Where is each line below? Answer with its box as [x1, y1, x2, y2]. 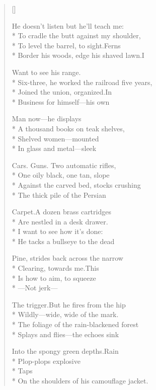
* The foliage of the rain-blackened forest [12, 319, 139, 330]
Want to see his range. [12, 66, 81, 77]
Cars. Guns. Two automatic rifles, [12, 160, 116, 170]
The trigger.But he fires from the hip [12, 299, 126, 309]
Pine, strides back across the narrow [12, 253, 123, 263]
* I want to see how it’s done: [12, 226, 103, 237]
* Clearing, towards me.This [12, 263, 99, 273]
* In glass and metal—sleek [12, 143, 97, 153]
